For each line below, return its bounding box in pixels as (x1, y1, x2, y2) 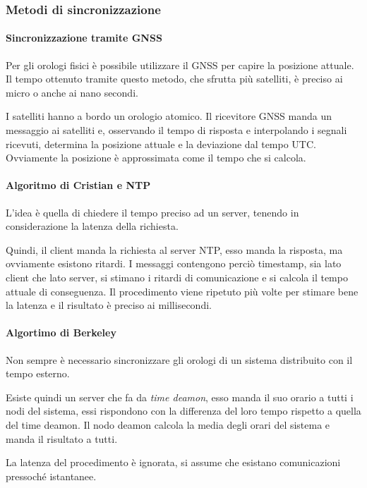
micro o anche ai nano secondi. (6, 85, 138, 99)
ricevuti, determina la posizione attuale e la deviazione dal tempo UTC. (6, 136, 316, 151)
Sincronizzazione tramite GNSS (6, 30, 162, 45)
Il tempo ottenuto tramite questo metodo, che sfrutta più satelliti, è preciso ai (6, 71, 343, 86)
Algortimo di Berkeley (6, 325, 116, 340)
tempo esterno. (6, 366, 70, 381)
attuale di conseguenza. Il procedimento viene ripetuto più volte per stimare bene (6, 283, 359, 298)
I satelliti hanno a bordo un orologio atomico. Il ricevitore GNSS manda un (6, 109, 332, 123)
